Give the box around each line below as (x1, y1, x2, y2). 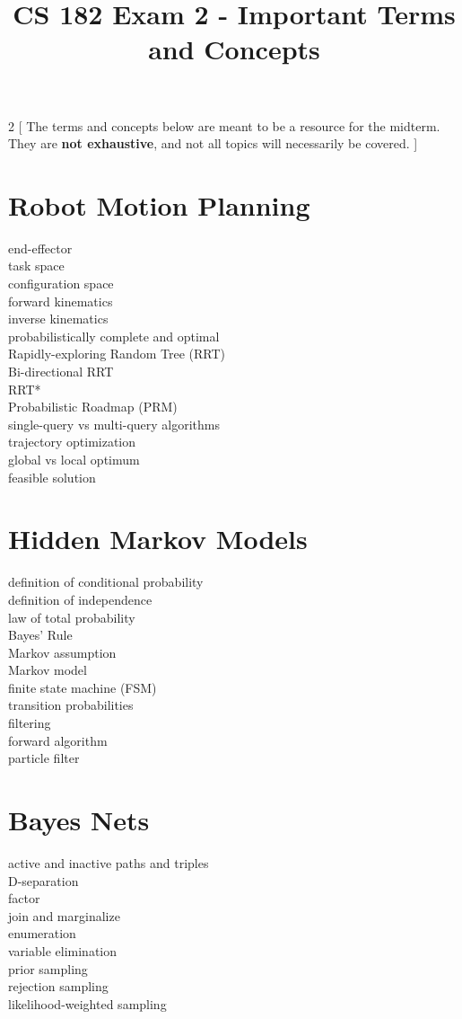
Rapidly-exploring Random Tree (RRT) (8, 344, 225, 363)
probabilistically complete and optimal (8, 326, 220, 345)
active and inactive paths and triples (8, 853, 209, 872)
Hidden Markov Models (8, 520, 308, 557)
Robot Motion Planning (8, 186, 310, 223)
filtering (8, 713, 51, 732)
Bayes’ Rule (8, 625, 73, 644)
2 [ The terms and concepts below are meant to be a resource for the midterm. (8, 116, 440, 135)
